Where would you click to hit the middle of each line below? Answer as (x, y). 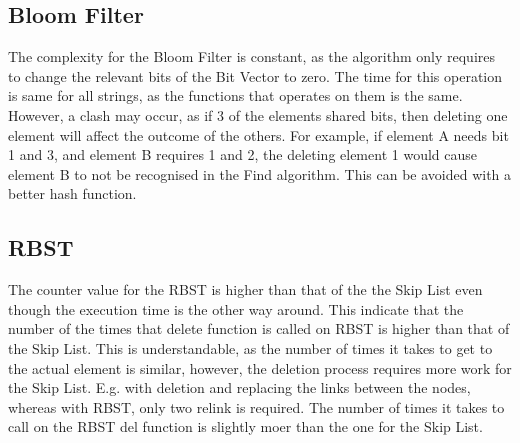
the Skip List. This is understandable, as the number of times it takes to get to (250, 347)
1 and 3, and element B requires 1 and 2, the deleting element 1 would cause (242, 154)
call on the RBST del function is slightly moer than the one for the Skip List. (245, 426)
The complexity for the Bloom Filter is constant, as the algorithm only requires (251, 56)
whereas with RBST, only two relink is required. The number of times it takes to (256, 406)
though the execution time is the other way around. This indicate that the (236, 308)
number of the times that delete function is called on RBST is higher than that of (259, 328)
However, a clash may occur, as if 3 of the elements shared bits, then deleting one (258, 114)
